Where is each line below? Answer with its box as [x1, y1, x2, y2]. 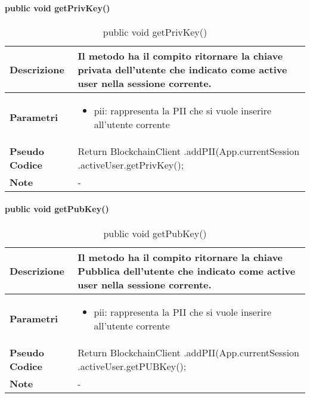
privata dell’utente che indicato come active [77, 62, 287, 76]
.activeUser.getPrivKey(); [77, 157, 184, 172]
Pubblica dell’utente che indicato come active [77, 263, 296, 278]
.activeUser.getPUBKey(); [77, 359, 187, 373]
